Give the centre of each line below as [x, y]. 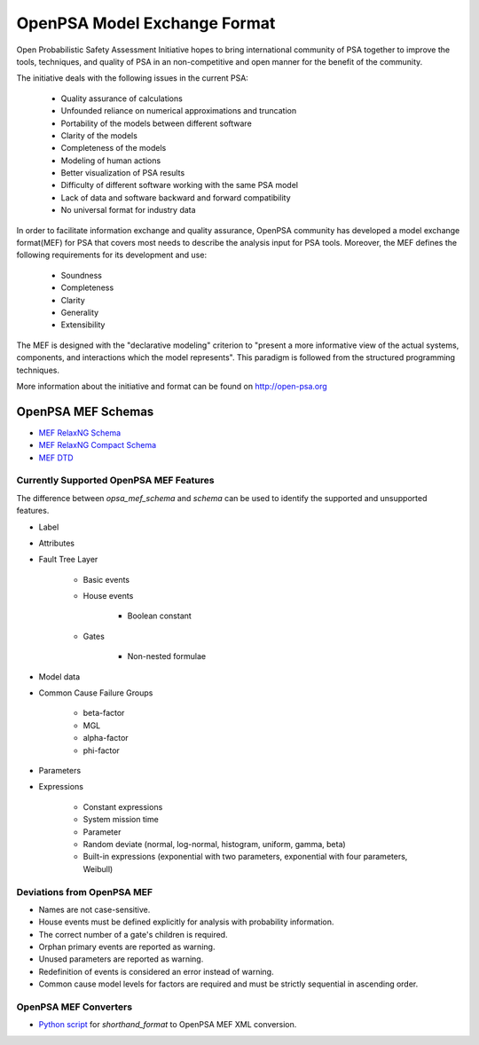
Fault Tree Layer [68, 560]
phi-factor [101, 750]
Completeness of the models [114, 148]
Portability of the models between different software [156, 123]
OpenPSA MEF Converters [75, 1007]
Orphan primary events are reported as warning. [127, 947]
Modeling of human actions [111, 161]
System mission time [121, 820]
